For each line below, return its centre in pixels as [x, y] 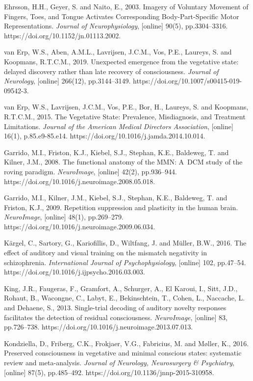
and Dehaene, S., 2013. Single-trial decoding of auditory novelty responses [115, 308]
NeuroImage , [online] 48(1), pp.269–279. [64, 217]
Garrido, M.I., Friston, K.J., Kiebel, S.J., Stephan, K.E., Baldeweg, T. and [116, 152]
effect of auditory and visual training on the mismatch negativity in [106, 253]
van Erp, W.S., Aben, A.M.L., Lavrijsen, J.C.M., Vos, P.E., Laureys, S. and [118, 52]
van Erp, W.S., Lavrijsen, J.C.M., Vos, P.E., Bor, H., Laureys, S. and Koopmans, [126, 107]
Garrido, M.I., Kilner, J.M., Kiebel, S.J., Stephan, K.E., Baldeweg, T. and [116, 198]
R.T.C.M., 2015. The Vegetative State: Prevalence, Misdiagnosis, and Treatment [125, 116]
